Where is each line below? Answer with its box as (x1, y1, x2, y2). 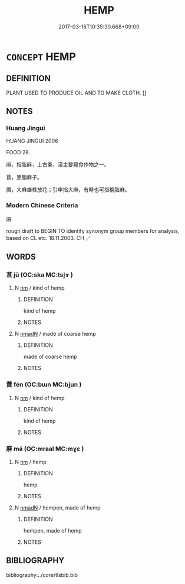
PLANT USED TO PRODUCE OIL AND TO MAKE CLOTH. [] (6, 89, 147, 96)
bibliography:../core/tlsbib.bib (6, 571, 78, 578)
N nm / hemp (14, 459, 47, 466)
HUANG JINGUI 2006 (6, 137, 58, 145)
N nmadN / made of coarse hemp (14, 330, 96, 338)
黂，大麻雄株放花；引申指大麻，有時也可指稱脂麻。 (6, 186, 130, 193)
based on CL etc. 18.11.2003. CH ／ (6, 234, 91, 241)
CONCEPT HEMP (6, 50, 77, 63)
